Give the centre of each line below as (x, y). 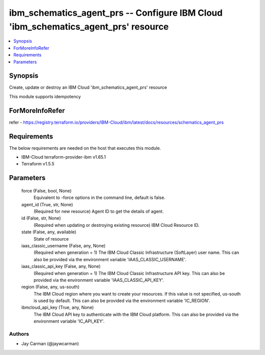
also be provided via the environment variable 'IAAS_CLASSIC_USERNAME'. (110, 259)
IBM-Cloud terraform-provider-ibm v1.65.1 (64, 157)
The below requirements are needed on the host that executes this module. (85, 148)
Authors (19, 334)
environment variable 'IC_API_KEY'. (69, 321)
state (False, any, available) (49, 232)
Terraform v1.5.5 (38, 164)
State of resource (51, 239)
